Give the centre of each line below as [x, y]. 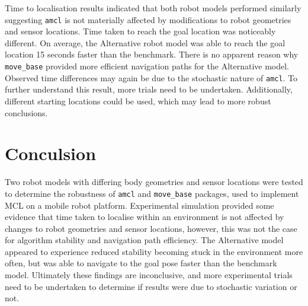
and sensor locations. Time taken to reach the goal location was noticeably [140, 31]
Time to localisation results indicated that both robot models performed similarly [153, 8]
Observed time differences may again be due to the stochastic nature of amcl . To [151, 77]
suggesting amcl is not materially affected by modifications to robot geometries [148, 19]
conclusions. [26, 112]
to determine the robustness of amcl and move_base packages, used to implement [152, 193]
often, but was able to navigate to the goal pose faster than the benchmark [141, 263]
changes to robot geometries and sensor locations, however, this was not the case [151, 228]
